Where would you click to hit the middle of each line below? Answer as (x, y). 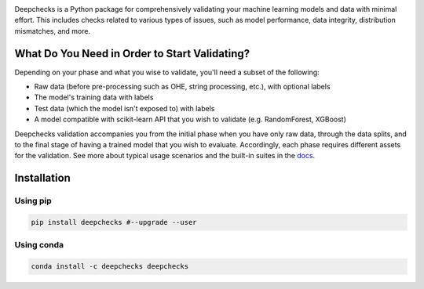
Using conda (39, 245)
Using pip (33, 201)
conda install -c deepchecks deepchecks (110, 267)
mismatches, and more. (52, 31)
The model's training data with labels (94, 97)
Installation (42, 178)
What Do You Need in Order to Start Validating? (132, 54)
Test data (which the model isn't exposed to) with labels (124, 108)
